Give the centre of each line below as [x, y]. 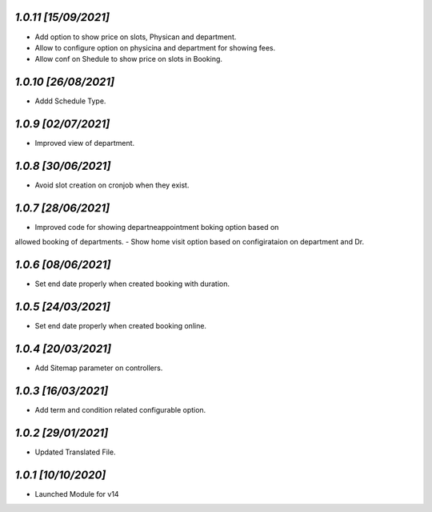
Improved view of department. [85, 143]
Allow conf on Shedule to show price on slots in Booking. [129, 59]
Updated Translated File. [75, 452]
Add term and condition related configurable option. [120, 409]
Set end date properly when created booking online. [121, 326]
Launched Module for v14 [77, 494]
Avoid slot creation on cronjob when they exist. [112, 185]
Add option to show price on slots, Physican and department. [136, 37]
